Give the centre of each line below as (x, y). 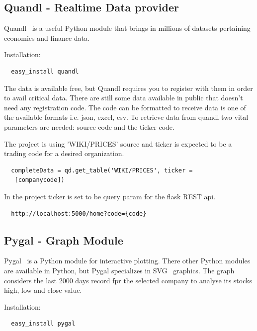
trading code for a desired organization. (64, 153)
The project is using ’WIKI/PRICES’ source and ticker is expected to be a (118, 143)
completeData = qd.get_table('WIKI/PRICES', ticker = (102, 170)
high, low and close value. (43, 290)
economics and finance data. (47, 38)
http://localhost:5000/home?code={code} (79, 213)
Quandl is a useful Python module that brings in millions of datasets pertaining (127, 28)
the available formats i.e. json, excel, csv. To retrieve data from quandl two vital (126, 117)
